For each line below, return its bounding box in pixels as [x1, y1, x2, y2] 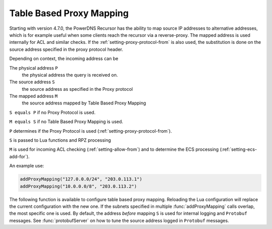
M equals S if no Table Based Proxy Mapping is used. [9, 119, 123, 125]
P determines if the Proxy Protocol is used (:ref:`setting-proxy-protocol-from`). [9, 128, 172, 134]
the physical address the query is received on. [22, 72, 118, 78]
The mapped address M [9, 93, 58, 99]
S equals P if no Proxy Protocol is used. [9, 109, 96, 116]
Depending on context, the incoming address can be [9, 55, 118, 62]
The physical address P [9, 65, 58, 71]
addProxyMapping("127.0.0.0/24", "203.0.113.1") [20, 177, 143, 182]
